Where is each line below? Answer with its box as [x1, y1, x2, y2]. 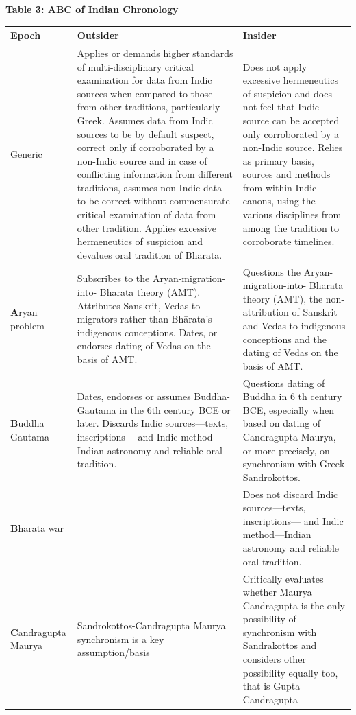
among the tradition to [242, 220, 339, 235]
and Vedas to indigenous [242, 318, 346, 333]
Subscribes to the [77, 271, 150, 285]
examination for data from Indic [77, 73, 212, 87]
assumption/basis [77, 645, 150, 659]
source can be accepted [242, 113, 340, 127]
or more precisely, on [242, 443, 330, 457]
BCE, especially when [242, 402, 334, 417]
